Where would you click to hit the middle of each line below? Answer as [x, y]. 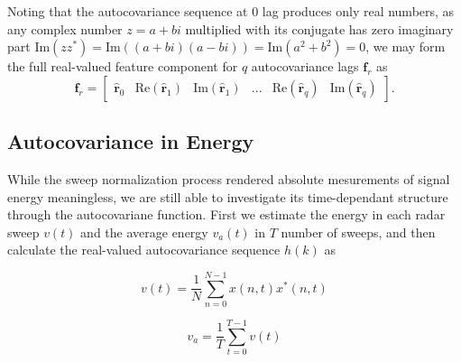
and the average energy [144, 232]
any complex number [65, 28]
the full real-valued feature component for [123, 66]
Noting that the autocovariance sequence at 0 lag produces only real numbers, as [231, 11]
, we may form [406, 46]
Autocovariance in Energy [131, 141]
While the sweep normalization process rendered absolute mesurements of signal [229, 178]
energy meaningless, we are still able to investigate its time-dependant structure [228, 196]
